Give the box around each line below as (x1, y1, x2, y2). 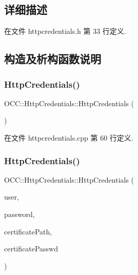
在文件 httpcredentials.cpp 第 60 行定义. (4, 132, 133, 143)
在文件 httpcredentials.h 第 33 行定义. (4, 26, 126, 36)
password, (4, 208, 35, 219)
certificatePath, (4, 226, 52, 237)
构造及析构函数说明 (4, 51, 101, 67)
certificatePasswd (4, 243, 58, 254)
